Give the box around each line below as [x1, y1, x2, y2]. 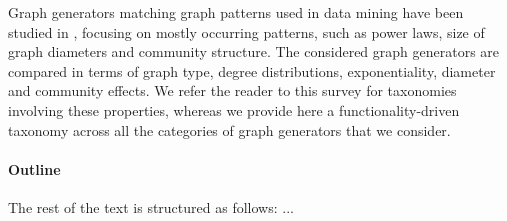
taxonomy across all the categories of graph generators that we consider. [8, 119, 451, 140]
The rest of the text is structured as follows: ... [8, 196, 294, 217]
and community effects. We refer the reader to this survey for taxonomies [8, 80, 457, 101]
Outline [8, 158, 61, 179]
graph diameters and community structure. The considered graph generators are [8, 41, 500, 62]
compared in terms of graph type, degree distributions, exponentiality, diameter [8, 60, 496, 81]
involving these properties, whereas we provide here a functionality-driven [8, 99, 460, 120]
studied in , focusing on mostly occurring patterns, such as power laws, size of [8, 21, 485, 42]
